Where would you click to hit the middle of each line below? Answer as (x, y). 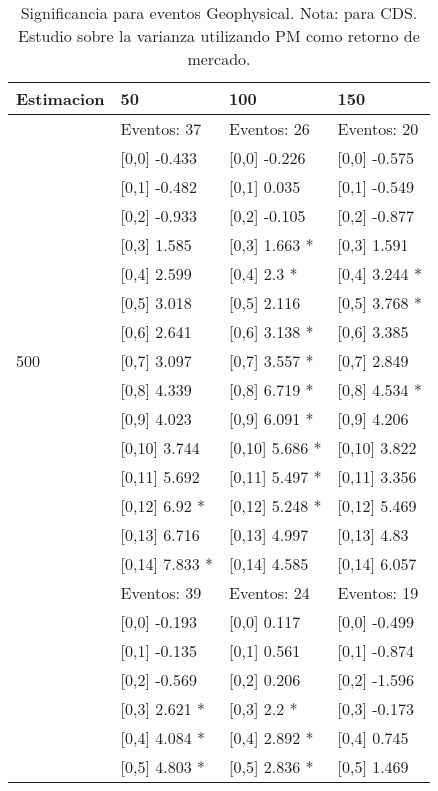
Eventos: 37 (161, 128)
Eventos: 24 (269, 592)
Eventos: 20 (378, 128)
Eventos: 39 (161, 592)
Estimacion (60, 98)
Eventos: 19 (378, 592)
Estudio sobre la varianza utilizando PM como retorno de (219, 35)
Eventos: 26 (269, 128)
